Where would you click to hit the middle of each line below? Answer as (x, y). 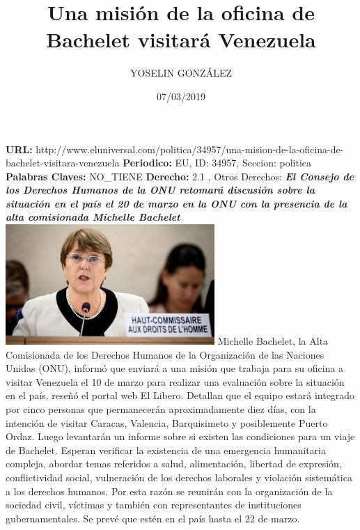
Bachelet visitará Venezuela (181, 39)
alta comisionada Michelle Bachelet (93, 217)
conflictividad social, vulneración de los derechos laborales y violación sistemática (179, 477)
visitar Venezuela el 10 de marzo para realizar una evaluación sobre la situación (175, 381)
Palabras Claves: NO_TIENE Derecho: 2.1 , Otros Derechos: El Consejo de (180, 176)
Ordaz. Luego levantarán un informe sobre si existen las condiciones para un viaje (180, 436)
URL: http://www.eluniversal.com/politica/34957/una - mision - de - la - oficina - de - (175, 149)
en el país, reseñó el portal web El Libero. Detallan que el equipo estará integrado (180, 395)
